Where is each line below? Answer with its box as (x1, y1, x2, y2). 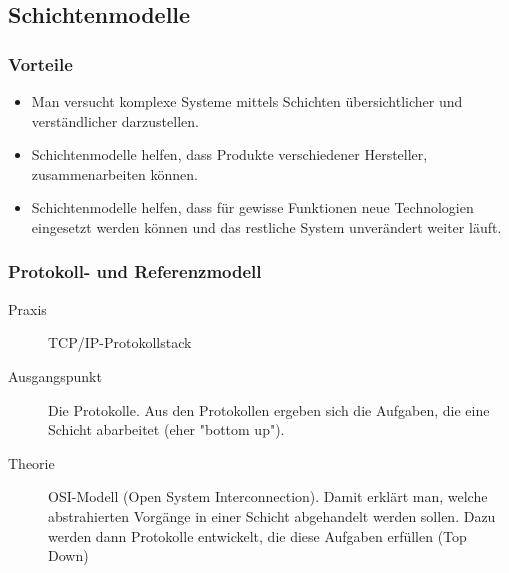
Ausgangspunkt (8, 365, 102, 386)
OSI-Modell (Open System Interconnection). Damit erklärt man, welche (48, 486, 488, 507)
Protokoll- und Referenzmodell (8, 259, 262, 284)
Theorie (8, 452, 55, 473)
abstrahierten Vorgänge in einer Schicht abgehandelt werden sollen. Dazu (48, 505, 496, 526)
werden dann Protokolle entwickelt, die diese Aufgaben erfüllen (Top (48, 525, 467, 546)
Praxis (8, 298, 47, 319)
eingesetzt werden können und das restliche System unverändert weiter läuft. (31, 216, 502, 237)
